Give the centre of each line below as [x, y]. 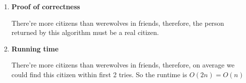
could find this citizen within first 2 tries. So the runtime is [99, 74]
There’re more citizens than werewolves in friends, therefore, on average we [123, 65]
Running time [35, 48]
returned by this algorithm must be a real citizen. [85, 32]
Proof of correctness [46, 6]
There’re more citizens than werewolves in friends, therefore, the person [118, 23]
